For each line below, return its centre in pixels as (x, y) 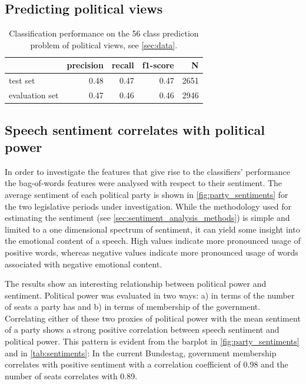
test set (22, 80)
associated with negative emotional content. (84, 264)
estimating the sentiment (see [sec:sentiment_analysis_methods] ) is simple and (147, 218)
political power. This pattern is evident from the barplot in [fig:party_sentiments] (152, 341)
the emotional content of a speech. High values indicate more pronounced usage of (153, 241)
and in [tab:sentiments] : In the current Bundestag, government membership (141, 352)
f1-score (158, 65)
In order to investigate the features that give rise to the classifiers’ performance (147, 171)
